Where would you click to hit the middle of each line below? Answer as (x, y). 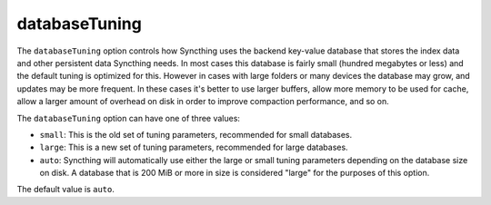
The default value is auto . (66, 190)
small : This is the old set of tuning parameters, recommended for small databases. (196, 134)
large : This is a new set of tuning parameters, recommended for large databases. (194, 147)
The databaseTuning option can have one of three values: (129, 118)
